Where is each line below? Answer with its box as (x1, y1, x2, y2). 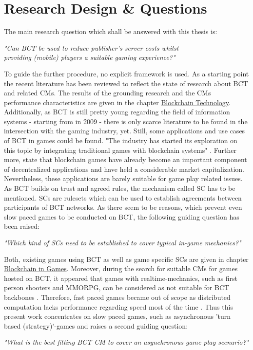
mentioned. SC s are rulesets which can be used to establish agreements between (4, 192, 242, 203)
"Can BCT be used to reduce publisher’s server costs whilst (4, 42, 179, 53)
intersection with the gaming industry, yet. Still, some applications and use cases (4, 126, 245, 136)
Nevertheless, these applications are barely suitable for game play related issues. (4, 173, 243, 184)
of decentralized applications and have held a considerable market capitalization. (4, 164, 245, 174)
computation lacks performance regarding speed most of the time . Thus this (4, 301, 233, 312)
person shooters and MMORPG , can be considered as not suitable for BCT (4, 282, 230, 293)
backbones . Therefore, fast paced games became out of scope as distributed (4, 292, 231, 302)
